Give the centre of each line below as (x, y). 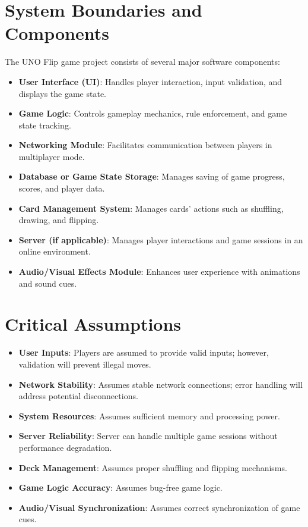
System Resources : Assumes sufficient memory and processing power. (149, 415)
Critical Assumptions (93, 324)
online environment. (55, 251)
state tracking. (45, 125)
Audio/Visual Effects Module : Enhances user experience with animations (159, 272)
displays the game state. (63, 93)
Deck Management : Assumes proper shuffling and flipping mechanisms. (153, 467)
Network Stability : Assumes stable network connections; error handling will (161, 384)
